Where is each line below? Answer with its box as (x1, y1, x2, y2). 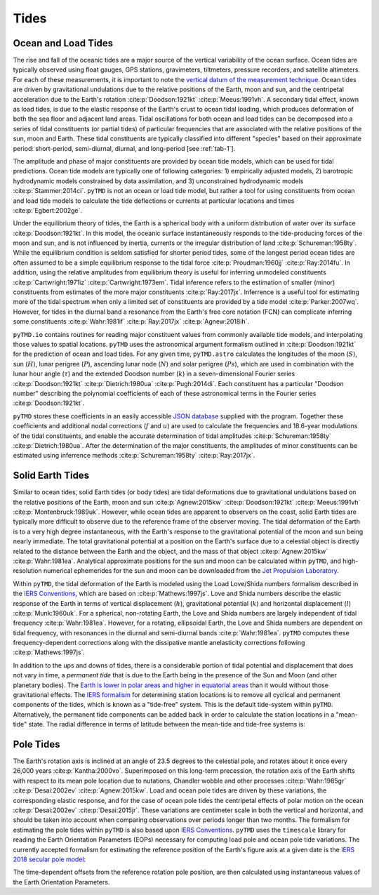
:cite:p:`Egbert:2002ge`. (13, 206, 83, 214)
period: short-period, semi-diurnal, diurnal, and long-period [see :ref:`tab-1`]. (13, 144, 236, 152)
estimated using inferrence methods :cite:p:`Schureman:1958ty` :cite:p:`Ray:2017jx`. (13, 451, 255, 460)
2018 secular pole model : (13, 855, 86, 863)
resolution (13, 566, 42, 575)
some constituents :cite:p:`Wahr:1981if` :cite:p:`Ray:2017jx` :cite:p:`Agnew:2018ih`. (13, 317, 249, 326)
